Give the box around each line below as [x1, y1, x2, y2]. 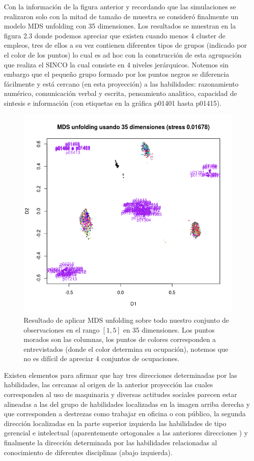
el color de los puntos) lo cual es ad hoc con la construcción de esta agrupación [4, 49, 242, 60]
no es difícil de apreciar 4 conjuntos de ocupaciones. [24, 353, 179, 364]
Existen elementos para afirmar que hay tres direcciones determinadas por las [4, 369, 237, 380]
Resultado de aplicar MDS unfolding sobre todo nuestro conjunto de [24, 314, 229, 325]
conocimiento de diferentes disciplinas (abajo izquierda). [4, 447, 172, 457]
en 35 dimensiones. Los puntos [123, 324, 215, 335]
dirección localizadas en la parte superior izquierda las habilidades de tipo [4, 418, 226, 428]
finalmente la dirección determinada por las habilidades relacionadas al [4, 437, 217, 448]
